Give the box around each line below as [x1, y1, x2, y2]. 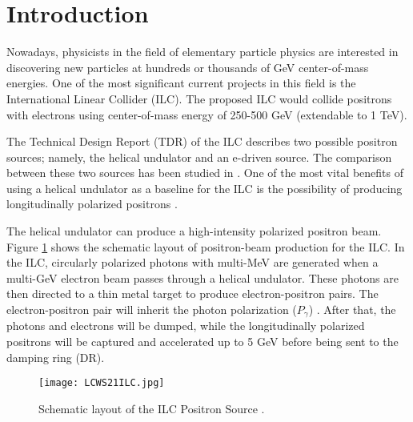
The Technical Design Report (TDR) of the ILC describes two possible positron [6, 133, 398, 150]
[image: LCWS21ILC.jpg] [38, 377, 165, 389]
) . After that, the [308, 301, 396, 318]
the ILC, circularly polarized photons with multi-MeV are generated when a [6, 254, 379, 271]
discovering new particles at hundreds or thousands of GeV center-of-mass [6, 58, 369, 75]
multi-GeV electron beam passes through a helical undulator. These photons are [6, 269, 399, 286]
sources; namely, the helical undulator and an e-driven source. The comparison [6, 148, 392, 165]
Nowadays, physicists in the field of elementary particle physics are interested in [6, 43, 399, 60]
